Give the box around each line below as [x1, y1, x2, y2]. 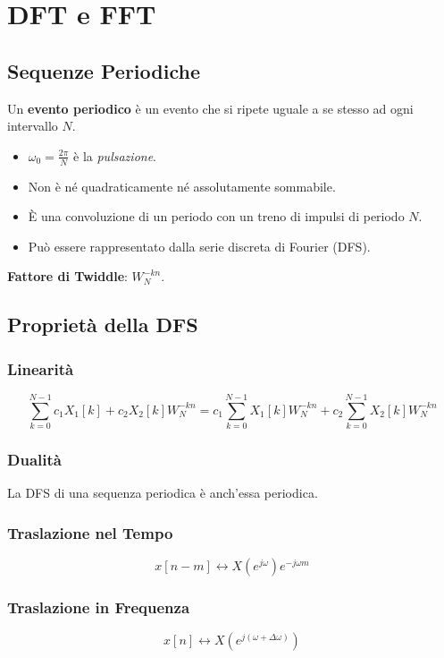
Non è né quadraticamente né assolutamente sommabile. [28, 176, 336, 195]
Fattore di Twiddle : [7, 267, 128, 286]
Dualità [7, 449, 62, 471]
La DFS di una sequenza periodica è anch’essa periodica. [7, 483, 318, 502]
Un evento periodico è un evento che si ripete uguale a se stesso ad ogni [7, 98, 414, 117]
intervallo [7, 116, 58, 135]
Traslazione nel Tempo [7, 521, 173, 543]
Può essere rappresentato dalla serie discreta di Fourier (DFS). [28, 236, 371, 255]
